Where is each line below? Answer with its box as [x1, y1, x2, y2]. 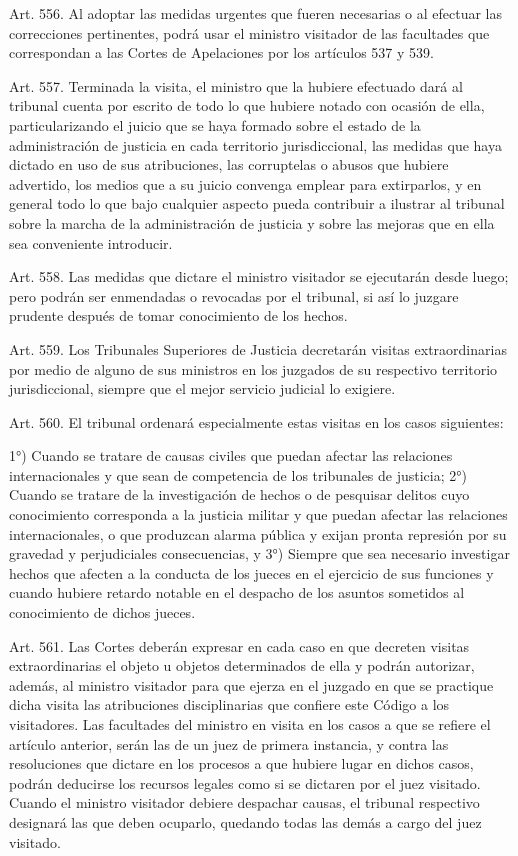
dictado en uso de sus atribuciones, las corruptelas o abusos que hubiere [9, 154, 449, 175]
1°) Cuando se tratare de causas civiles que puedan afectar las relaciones [9, 445, 453, 466]
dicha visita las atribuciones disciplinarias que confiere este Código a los [9, 694, 450, 715]
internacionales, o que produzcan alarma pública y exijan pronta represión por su [9, 523, 507, 544]
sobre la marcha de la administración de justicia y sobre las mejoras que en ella [9, 212, 495, 233]
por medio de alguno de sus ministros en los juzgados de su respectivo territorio [9, 358, 498, 379]
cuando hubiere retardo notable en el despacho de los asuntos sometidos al [9, 582, 465, 603]
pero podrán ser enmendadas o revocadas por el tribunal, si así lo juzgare [9, 285, 459, 306]
